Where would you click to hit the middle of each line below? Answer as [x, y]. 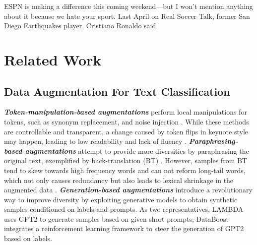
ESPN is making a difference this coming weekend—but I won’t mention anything [128, 6]
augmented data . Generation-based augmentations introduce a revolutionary [128, 190]
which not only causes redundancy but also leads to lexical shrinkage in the [119, 180]
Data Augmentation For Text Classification [117, 91]
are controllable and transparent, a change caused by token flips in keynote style [126, 131]
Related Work [53, 59]
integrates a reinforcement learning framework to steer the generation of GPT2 [124, 228]
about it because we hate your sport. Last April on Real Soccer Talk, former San [127, 16]
